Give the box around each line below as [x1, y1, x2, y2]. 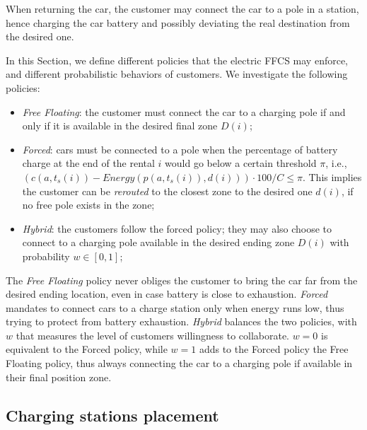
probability [22, 248, 70, 263]
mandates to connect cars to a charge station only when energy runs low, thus [6, 300, 344, 315]
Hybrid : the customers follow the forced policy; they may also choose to [22, 221, 332, 236]
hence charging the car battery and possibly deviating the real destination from [6, 15, 350, 30]
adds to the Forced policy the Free [199, 342, 349, 356]
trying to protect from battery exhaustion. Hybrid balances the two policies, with [6, 314, 357, 329]
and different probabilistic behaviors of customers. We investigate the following [6, 66, 348, 81]
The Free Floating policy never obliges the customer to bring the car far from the [6, 272, 358, 287]
